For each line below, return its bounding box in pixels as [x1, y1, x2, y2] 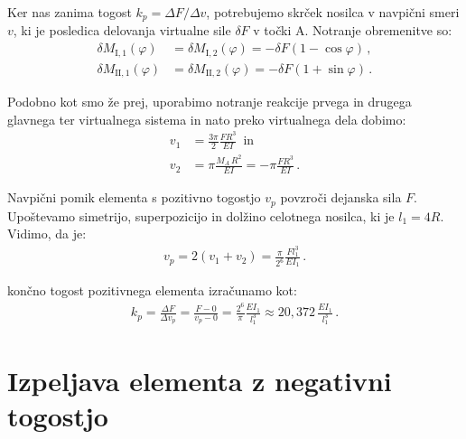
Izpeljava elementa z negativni [7, 361, 392, 398]
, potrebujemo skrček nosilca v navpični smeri [206, 3, 460, 21]
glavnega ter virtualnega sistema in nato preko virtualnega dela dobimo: [7, 109, 406, 128]
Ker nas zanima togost [7, 3, 132, 21]
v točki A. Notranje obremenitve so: [253, 21, 452, 40]
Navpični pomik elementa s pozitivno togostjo [7, 188, 261, 207]
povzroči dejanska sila [280, 188, 402, 207]
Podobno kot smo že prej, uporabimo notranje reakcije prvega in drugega [7, 92, 412, 111]
